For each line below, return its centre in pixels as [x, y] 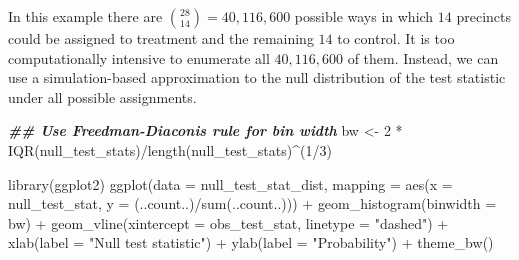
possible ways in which [364, 16]
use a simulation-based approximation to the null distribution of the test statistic [257, 77]
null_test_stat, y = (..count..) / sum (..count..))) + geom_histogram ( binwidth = [252, 203]
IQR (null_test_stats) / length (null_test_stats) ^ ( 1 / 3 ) [170, 149]
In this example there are [85, 16]
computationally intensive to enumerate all [139, 57]
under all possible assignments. [102, 96]
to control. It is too [396, 38]
